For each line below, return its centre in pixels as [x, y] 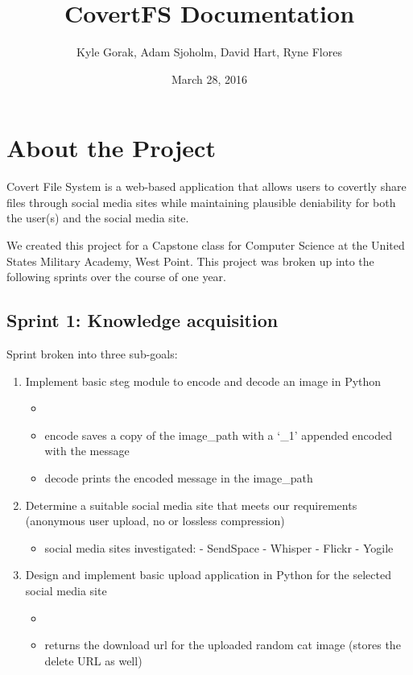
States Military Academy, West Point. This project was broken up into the [190, 261]
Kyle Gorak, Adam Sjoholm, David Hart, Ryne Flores [209, 52]
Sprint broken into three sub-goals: [92, 354]
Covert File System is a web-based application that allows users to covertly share [206, 186]
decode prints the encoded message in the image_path [179, 477]
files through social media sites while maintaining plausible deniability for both [201, 202]
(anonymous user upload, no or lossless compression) [155, 521]
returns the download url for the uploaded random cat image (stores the [223, 645]
